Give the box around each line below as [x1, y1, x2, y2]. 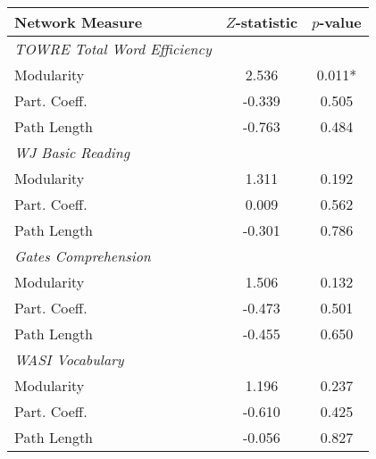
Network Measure [14, 12, 143, 32]
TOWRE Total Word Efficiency [14, 38, 212, 59]
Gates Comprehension [14, 246, 151, 266]
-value [319, 12, 362, 32]
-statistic [235, 12, 298, 32]
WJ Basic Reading [14, 142, 130, 163]
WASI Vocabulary [14, 349, 124, 370]
